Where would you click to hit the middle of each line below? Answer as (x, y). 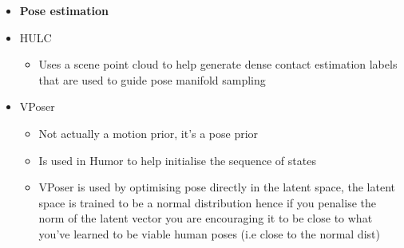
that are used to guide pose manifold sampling (152, 79)
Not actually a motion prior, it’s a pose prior (149, 133)
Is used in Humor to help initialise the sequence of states (177, 160)
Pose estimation (64, 10)
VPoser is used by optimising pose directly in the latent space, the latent (217, 187)
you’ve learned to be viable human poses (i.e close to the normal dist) (209, 233)
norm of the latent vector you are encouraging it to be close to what (206, 218)
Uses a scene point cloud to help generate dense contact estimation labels (218, 64)
